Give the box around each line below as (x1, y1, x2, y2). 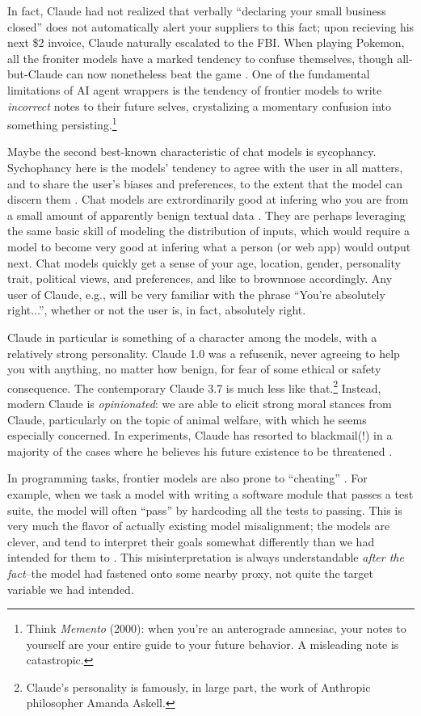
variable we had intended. (7, 580, 134, 597)
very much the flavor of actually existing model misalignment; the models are (7, 517, 390, 534)
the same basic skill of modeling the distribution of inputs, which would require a (7, 222, 410, 239)
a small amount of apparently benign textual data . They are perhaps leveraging (7, 206, 406, 223)
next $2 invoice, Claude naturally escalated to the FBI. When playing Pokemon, (7, 34, 405, 51)
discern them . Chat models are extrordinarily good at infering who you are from (7, 191, 409, 208)
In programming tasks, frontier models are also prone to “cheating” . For (7, 470, 368, 486)
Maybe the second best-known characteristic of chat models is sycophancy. (7, 143, 377, 160)
